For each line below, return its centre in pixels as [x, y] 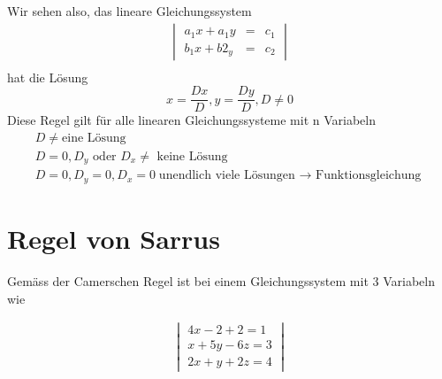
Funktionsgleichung [369, 176]
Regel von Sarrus [114, 239]
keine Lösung [192, 156]
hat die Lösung [48, 77]
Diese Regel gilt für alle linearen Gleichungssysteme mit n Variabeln [192, 120]
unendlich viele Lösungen [227, 176]
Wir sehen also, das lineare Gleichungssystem [130, 11]
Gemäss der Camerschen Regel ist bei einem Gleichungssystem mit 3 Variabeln [221, 281]
